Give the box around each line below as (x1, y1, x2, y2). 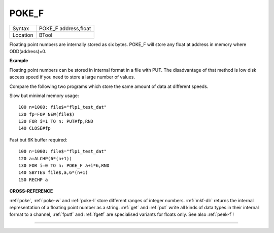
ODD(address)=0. (9, 48, 47, 54)
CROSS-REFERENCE (9, 188, 53, 194)
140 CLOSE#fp (18, 125, 51, 131)
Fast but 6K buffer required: (9, 136, 67, 143)
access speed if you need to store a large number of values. (9, 74, 135, 80)
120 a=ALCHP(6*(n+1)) (18, 156, 72, 161)
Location (12, 31, 33, 38)
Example (9, 58, 28, 64)
